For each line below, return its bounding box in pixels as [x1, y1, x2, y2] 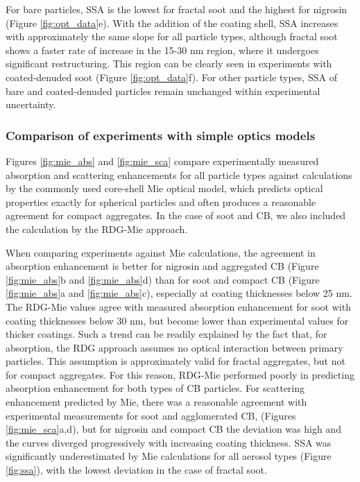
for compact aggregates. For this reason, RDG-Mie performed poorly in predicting [6, 367, 354, 381]
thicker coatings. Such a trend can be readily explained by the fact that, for [6, 327, 327, 341]
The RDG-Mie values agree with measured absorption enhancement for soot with [6, 299, 351, 313]
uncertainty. [6, 97, 56, 112]
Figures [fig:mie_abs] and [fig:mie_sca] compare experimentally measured [6, 153, 319, 168]
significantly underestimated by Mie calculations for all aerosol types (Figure [6, 449, 332, 463]
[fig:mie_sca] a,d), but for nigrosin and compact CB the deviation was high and [6, 422, 341, 436]
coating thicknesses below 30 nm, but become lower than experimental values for [6, 313, 349, 327]
